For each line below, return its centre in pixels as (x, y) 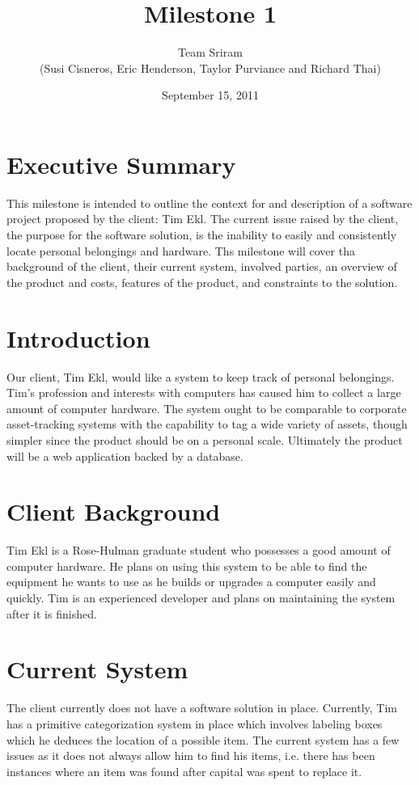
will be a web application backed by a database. (125, 456)
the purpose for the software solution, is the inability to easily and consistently (202, 235)
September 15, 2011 (210, 95)
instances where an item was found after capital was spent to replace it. (184, 771)
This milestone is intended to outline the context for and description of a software (209, 203)
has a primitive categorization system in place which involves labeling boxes (195, 723)
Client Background (114, 511)
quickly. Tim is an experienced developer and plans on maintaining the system (201, 597)
